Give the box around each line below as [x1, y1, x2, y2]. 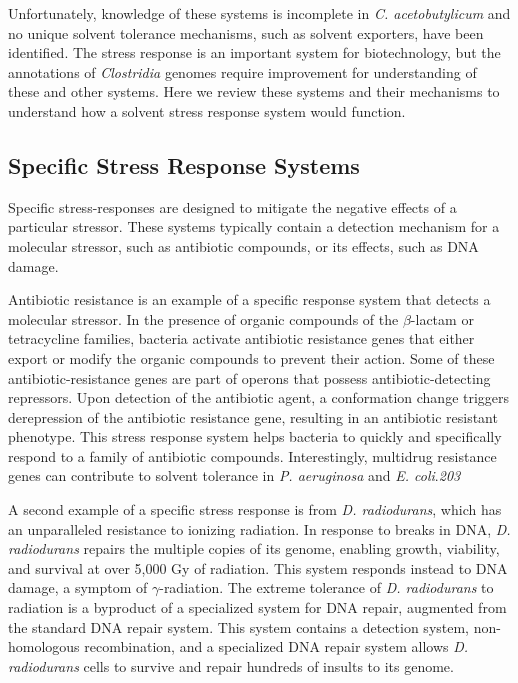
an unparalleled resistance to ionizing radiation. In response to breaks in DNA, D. [8, 518, 511, 539]
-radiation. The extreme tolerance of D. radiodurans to [159, 577, 494, 598]
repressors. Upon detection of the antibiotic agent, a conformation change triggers [8, 387, 510, 408]
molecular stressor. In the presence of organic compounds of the [8, 308, 399, 329]
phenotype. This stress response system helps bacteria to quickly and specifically [8, 426, 502, 447]
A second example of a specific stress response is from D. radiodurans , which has [8, 499, 502, 520]
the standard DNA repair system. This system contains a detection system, [8, 616, 470, 637]
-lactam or [410, 308, 474, 329]
